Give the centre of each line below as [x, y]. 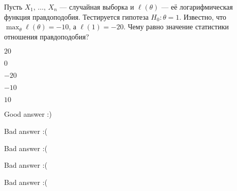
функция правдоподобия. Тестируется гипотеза [76, 16]
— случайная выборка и [97, 7]
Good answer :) [28, 114]
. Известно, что [203, 16]
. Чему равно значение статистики [176, 27]
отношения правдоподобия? [47, 36]
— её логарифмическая [197, 7]
